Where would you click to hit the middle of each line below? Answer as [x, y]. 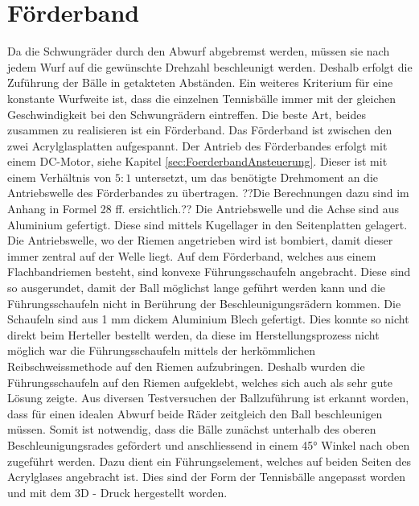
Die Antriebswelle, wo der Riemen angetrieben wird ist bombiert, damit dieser [200, 240]
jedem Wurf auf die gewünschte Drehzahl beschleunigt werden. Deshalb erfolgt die [210, 66]
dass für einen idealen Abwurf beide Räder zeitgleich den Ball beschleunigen [195, 413]
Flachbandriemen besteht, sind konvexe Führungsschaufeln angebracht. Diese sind [209, 272]
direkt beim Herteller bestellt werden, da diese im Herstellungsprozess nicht [193, 334]
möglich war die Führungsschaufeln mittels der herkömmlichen [161, 350]
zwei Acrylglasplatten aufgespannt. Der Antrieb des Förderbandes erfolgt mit [197, 145]
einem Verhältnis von [60, 177]
